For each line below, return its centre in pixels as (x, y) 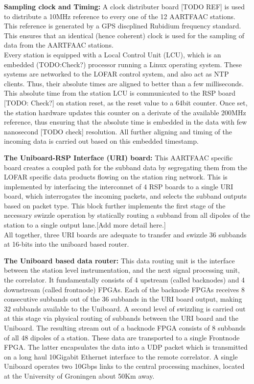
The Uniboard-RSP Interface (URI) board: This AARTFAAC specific (118, 157)
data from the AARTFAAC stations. (59, 45)
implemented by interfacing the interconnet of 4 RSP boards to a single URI (119, 186)
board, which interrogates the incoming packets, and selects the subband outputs (126, 196)
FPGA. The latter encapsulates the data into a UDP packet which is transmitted (126, 347)
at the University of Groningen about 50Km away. (79, 375)
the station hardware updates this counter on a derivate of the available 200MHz (125, 112)
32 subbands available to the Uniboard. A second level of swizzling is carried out (125, 308)
